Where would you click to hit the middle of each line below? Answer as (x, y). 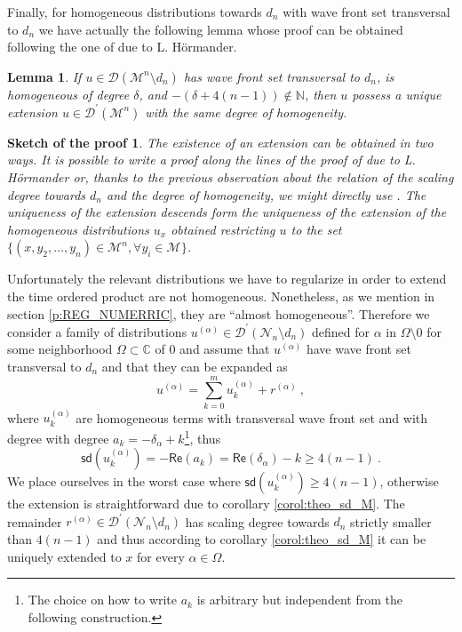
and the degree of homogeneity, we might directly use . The (266, 194)
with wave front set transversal (366, 12)
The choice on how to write (103, 600)
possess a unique (397, 94)
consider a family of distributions (97, 331)
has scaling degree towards (257, 521)
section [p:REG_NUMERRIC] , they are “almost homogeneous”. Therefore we (219, 313)
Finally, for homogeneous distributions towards (135, 12)
